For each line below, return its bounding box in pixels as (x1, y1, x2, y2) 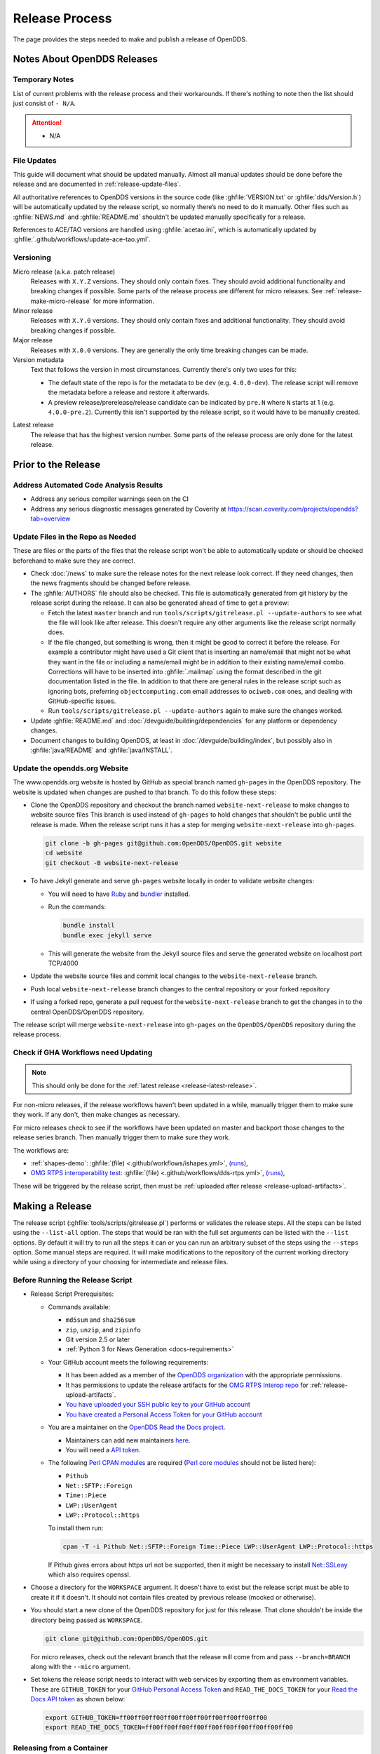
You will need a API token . (65, 1445, 141, 1454)
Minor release (13, 307, 53, 315)
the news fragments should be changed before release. (30, 579, 191, 587)
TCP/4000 (48, 959, 79, 968)
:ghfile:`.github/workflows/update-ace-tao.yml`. (13, 235, 151, 243)
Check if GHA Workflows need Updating (13, 1047, 153, 1057)
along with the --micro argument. (30, 1662, 131, 1671)
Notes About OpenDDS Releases (13, 53, 158, 65)
